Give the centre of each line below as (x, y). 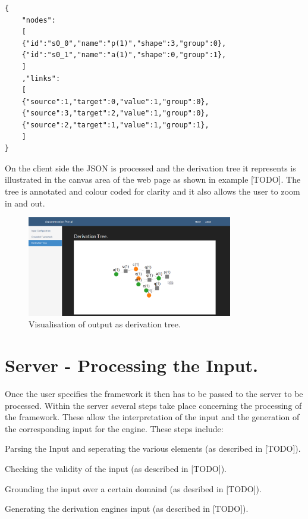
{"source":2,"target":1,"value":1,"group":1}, (115, 125)
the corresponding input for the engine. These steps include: (114, 428)
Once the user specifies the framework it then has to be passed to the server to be (154, 394)
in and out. (25, 203)
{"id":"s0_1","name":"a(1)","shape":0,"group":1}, (124, 55)
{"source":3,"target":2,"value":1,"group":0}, (115, 113)
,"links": (41, 78)
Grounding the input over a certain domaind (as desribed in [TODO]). (133, 488)
